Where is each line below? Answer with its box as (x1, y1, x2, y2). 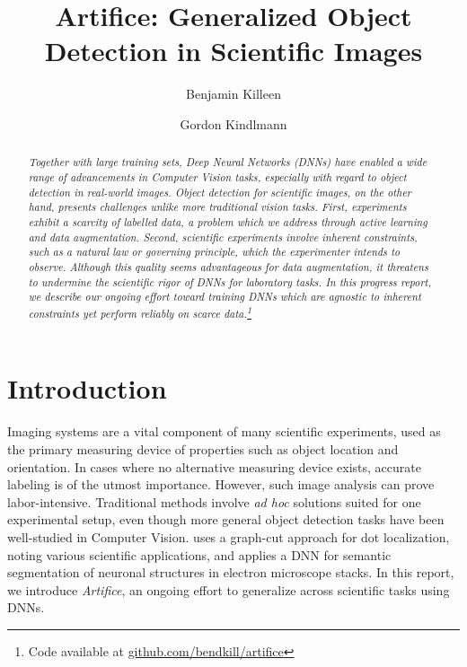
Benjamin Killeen (186, 84, 281, 103)
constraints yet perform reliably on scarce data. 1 (28, 303, 252, 320)
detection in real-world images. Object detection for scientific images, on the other (28, 184, 411, 199)
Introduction (7, 370, 167, 407)
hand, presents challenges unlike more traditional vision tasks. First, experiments (28, 199, 407, 215)
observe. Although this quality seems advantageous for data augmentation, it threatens (28, 259, 428, 274)
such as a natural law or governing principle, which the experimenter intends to (28, 244, 401, 259)
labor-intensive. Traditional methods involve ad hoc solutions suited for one (7, 492, 421, 511)
